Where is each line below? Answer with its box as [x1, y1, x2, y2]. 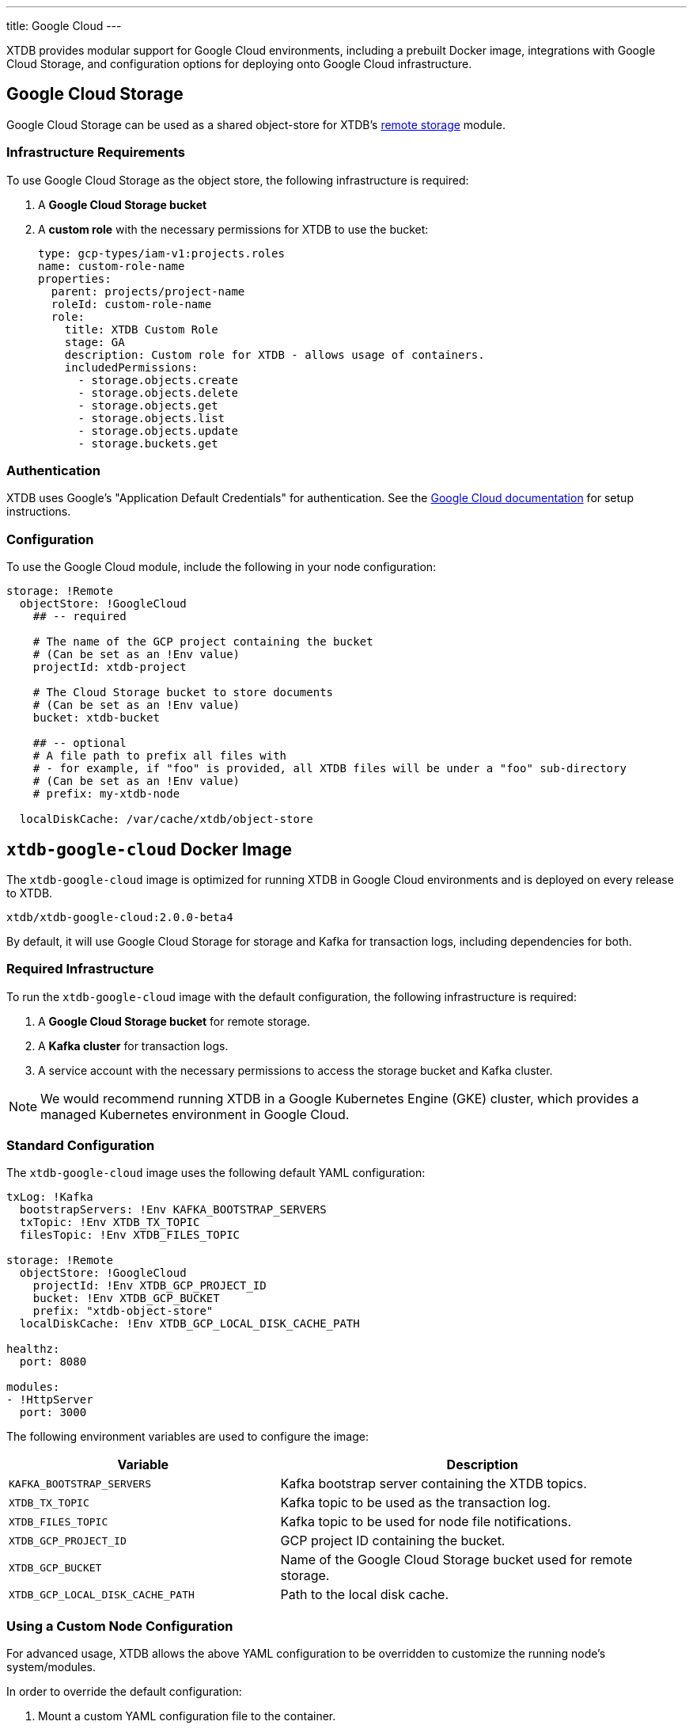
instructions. [6, 505, 71, 519]
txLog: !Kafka [6, 1190, 93, 1204]
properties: [38, 272, 112, 285]
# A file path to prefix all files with [32, 749, 287, 763]
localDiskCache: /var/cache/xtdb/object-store [19, 813, 313, 826]
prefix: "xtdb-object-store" [32, 1304, 214, 1318]
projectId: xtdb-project [32, 661, 187, 674]
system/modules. [6, 1660, 97, 1674]
